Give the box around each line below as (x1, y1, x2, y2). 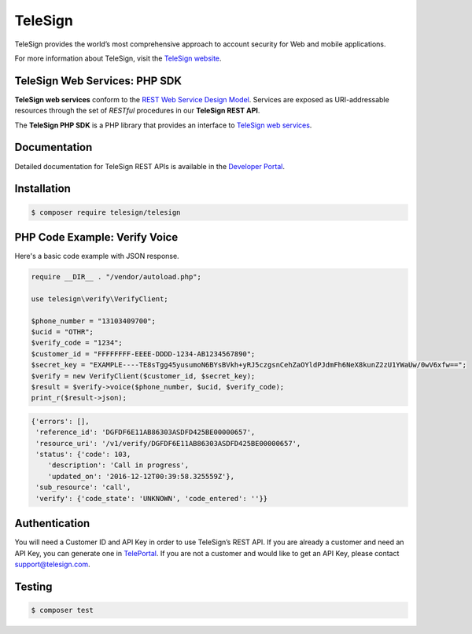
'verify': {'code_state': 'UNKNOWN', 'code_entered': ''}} (35, 494, 268, 503)
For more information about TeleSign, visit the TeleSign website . (14, 53, 222, 63)
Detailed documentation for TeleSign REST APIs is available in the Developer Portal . (14, 161, 285, 171)
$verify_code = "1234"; (31, 338, 124, 348)
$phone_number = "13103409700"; (31, 316, 157, 326)
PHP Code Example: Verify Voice (14, 230, 179, 244)
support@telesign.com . (14, 559, 90, 569)
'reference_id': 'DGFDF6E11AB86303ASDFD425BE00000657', (35, 428, 256, 437)
